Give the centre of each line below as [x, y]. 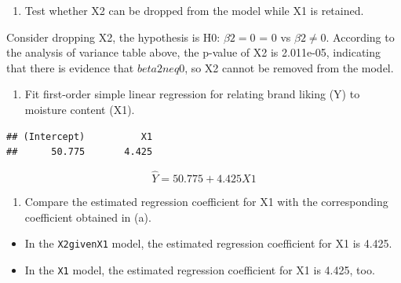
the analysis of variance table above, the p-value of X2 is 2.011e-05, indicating [194, 52]
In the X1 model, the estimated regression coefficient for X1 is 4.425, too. [200, 269]
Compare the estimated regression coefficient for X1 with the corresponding [206, 201]
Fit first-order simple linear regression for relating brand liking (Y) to [192, 94]
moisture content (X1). [80, 109]
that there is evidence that [70, 67]
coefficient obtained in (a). [88, 217]
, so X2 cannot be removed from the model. [289, 67]
